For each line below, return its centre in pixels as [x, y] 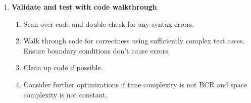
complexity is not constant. [65, 94]
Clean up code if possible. [63, 67]
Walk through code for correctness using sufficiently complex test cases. [134, 41]
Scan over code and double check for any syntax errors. [109, 23]
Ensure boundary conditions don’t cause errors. [97, 50]
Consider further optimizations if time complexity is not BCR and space [135, 84]
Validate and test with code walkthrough [84, 7]
